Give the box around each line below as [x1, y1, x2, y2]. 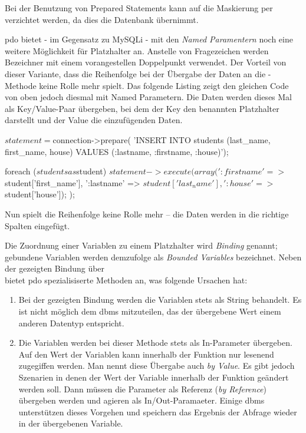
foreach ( [5, 165, 37, 177]
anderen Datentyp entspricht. [18, 316, 124, 329]
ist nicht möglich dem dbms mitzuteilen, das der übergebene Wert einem [18, 305, 281, 318]
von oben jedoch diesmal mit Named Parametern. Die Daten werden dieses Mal [5, 91, 292, 103]
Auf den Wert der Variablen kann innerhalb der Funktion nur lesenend [18, 348, 274, 360]
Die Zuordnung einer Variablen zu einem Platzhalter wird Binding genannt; [5, 239, 278, 252]
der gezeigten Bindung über [5, 262, 105, 275]
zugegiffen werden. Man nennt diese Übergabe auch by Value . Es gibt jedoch [18, 359, 295, 372]
